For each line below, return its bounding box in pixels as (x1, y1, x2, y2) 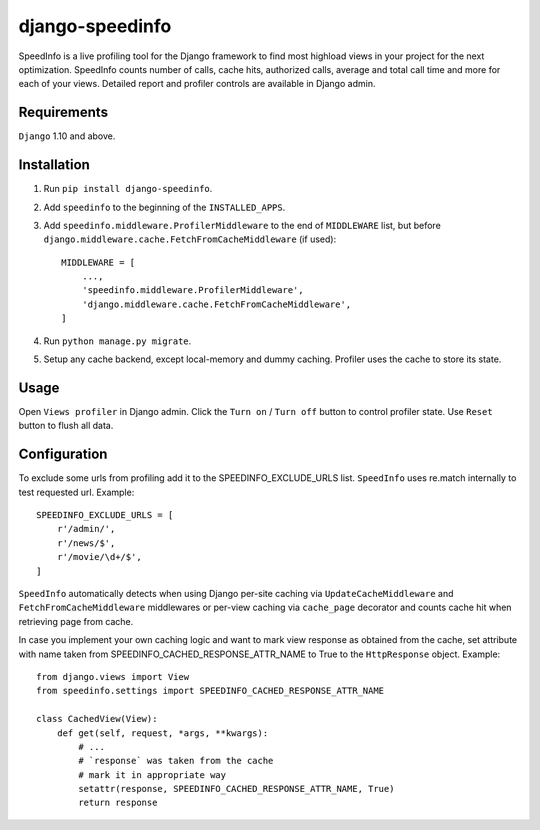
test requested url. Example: (18, 486, 135, 498)
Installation (18, 156, 90, 174)
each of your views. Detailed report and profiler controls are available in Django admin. (18, 78, 376, 90)
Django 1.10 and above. (18, 130, 116, 142)
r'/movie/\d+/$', (56, 551, 142, 563)
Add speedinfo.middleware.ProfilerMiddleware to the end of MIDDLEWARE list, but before (43, 219, 442, 231)
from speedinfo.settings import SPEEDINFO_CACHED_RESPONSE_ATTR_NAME (36, 685, 385, 697)
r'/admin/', (56, 523, 116, 535)
